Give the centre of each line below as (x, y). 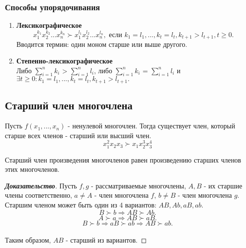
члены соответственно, (38, 195)
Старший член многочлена (69, 105)
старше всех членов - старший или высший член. (78, 135)
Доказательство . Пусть (41, 185)
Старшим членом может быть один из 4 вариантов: (81, 204)
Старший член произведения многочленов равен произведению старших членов (123, 159)
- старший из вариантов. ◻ (106, 240)
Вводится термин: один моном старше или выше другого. (102, 44)
